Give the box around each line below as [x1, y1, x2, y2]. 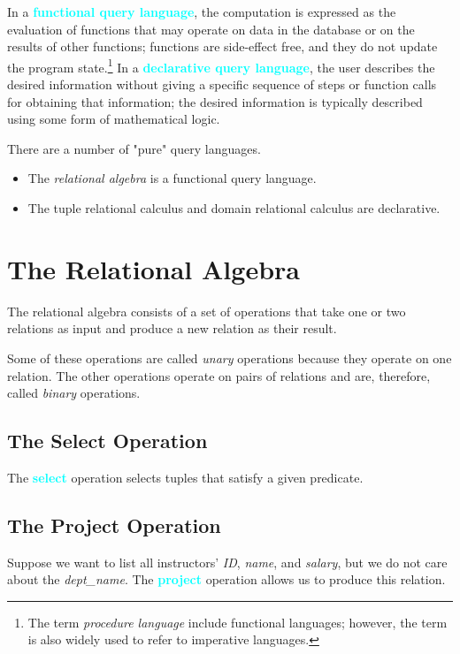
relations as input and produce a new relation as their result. [7, 319, 337, 338]
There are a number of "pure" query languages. [7, 139, 261, 157]
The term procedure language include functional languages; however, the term [27, 612, 448, 631]
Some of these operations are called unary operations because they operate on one [7, 348, 452, 367]
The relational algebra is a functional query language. [27, 169, 317, 187]
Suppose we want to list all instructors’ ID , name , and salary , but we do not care [7, 552, 448, 571]
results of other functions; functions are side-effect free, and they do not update [7, 37, 438, 56]
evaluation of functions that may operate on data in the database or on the [7, 19, 415, 38]
